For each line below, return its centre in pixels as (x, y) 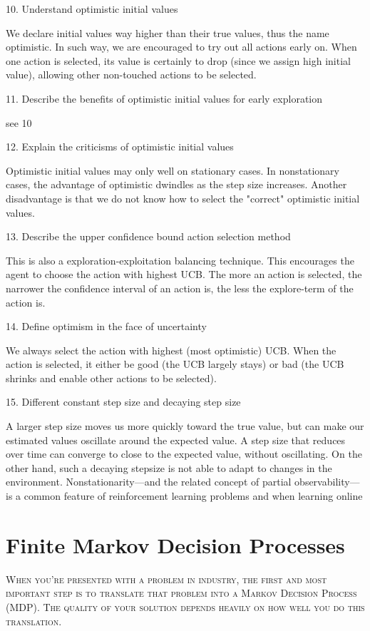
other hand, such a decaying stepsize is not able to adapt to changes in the (169, 467)
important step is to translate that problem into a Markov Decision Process (181, 593)
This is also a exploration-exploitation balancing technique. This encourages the (180, 260)
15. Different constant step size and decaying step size (123, 402)
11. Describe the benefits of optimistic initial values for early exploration (164, 98)
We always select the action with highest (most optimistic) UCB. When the (171, 350)
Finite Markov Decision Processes (175, 544)
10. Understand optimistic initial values (92, 9)
